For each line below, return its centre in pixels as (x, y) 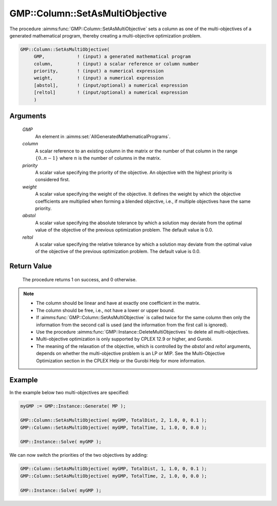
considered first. (53, 180)
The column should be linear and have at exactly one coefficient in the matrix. (118, 303)
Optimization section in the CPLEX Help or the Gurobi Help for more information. (121, 361)
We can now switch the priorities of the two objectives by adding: (79, 455)
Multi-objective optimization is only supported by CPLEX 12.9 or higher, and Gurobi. (124, 339)
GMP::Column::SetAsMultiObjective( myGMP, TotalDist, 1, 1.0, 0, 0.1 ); (114, 469)
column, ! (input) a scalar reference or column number (116, 64)
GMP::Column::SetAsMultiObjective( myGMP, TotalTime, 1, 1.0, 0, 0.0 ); (114, 427)
